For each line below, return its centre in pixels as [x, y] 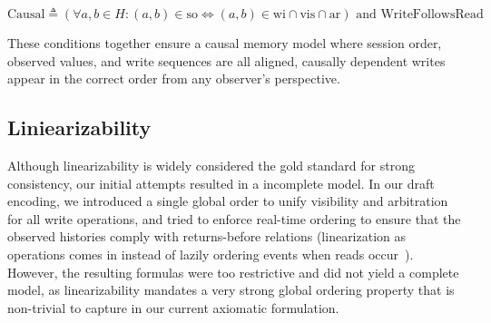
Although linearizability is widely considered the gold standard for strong [211, 165]
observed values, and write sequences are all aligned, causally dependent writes [226, 60]
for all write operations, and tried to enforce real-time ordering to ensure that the [234, 218]
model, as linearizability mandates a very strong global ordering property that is [231, 290]
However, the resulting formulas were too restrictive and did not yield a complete [233, 272]
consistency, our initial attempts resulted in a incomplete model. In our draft [221, 183]
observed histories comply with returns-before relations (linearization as [207, 236]
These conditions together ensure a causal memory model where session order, [225, 43]
